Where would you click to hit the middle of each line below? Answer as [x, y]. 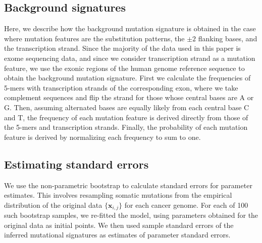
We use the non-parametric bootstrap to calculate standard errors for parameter [128, 185]
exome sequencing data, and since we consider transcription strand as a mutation [130, 58]
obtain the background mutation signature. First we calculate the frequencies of [127, 78]
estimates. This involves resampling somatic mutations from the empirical [118, 195]
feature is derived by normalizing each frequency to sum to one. [102, 137]
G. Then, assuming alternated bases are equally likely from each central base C [127, 107]
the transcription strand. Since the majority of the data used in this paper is [122, 48]
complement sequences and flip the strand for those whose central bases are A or [129, 97]
